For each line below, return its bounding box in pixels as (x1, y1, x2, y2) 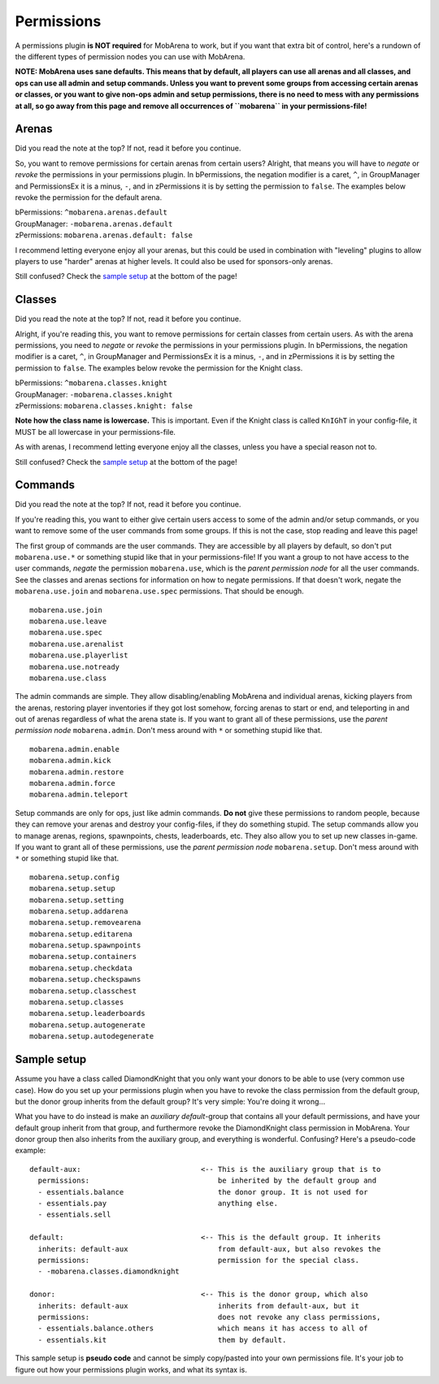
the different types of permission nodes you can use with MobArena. (15, 51, 246, 61)
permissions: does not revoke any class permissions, (37, 1312, 381, 1321)
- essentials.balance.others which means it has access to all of (37, 1324, 368, 1333)
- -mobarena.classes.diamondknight (37, 1267, 180, 1276)
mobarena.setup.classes (29, 998, 124, 1007)
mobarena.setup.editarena (29, 929, 133, 939)
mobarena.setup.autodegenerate (29, 1032, 154, 1041)
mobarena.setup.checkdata (29, 963, 133, 973)
